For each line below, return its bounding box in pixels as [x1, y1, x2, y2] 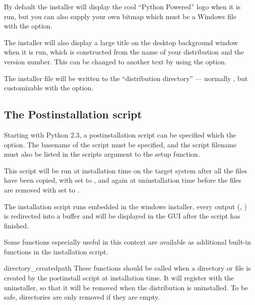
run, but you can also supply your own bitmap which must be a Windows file [4, 11, 236, 21]
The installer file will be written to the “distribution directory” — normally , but [4, 73, 248, 83]
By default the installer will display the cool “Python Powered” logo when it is [4, 1, 241, 11]
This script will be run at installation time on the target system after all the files [4, 165, 247, 175]
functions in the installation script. [4, 246, 108, 256]
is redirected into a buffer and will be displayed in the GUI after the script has [4, 211, 240, 221]
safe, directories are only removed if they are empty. [4, 292, 160, 302]
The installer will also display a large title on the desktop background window [4, 37, 238, 47]
